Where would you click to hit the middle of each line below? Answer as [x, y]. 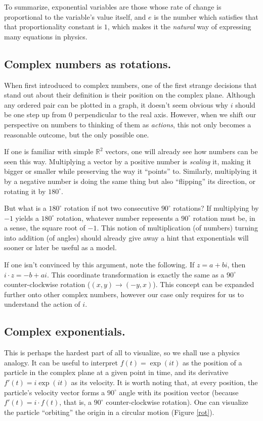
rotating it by [25, 191]
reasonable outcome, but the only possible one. [77, 134]
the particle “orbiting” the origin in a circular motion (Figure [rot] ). [109, 412]
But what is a [25, 208]
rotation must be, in [224, 218]
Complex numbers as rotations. [88, 63]
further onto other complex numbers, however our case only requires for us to [124, 294]
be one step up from [35, 114]
